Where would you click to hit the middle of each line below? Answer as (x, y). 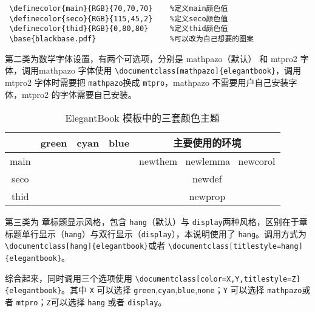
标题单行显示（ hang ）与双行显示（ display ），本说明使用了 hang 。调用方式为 (156, 233)
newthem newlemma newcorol (207, 161)
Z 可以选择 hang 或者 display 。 (107, 302)
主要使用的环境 (207, 143)
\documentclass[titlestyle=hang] (235, 247)
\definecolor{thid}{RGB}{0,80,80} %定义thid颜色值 (119, 29)
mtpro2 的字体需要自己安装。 (79, 94)
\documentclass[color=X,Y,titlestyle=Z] (218, 279)
